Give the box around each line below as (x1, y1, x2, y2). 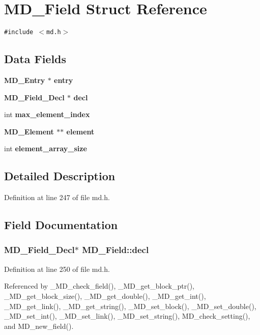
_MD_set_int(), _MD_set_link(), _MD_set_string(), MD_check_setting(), (4, 311, 250, 321)
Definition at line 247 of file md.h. (4, 192, 110, 203)
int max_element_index (4, 109, 90, 120)
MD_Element (4, 126, 54, 136)
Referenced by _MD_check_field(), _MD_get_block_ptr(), (4, 281, 195, 291)
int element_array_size (4, 143, 87, 154)
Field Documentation (4, 217, 118, 233)
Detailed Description (4, 168, 115, 184)
